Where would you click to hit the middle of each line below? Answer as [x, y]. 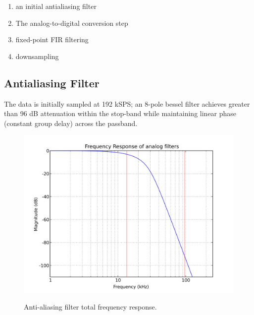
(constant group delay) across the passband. [71, 123]
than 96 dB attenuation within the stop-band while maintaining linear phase [120, 113]
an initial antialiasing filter [56, 6]
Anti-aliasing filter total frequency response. [90, 306]
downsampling [37, 56]
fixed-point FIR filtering [52, 39]
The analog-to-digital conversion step [72, 23]
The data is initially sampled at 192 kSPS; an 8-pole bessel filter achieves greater [127, 103]
